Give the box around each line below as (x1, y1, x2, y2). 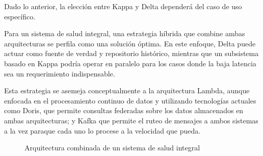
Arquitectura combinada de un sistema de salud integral (24, 142, 200, 153)
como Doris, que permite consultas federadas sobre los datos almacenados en (4, 105, 244, 116)
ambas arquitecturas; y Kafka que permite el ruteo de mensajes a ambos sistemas (4, 115, 258, 125)
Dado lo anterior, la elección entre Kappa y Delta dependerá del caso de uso (4, 1, 242, 11)
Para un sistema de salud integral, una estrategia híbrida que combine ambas (4, 28, 245, 39)
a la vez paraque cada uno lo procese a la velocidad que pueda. (4, 125, 201, 136)
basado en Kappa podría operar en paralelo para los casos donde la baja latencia (4, 58, 256, 68)
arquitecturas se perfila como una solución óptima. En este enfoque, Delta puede (4, 38, 256, 48)
